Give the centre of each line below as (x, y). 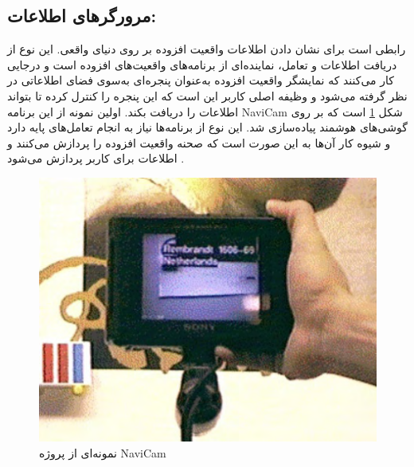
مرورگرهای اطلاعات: (82, 16)
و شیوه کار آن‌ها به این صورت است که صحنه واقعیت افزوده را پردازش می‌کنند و (199, 142)
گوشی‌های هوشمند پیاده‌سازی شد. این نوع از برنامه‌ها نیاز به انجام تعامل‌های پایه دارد (207, 127)
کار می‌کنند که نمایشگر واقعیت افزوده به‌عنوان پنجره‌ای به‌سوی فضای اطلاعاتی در (201, 80)
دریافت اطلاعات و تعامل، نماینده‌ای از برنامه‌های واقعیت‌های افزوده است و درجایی (202, 64)
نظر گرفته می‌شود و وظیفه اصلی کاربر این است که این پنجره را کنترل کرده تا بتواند (207, 95)
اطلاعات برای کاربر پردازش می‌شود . (96, 158)
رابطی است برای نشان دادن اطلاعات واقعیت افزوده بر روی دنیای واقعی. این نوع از (207, 49)
